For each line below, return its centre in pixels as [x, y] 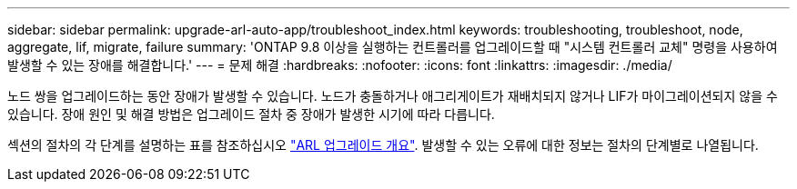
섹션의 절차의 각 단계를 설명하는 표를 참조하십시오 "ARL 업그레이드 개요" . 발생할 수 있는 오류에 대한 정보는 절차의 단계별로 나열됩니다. [383, 145]
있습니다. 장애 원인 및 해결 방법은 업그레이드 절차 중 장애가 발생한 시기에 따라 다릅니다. [251, 114]
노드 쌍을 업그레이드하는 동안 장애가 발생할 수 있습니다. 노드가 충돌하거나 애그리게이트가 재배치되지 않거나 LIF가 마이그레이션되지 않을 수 [393, 96]
